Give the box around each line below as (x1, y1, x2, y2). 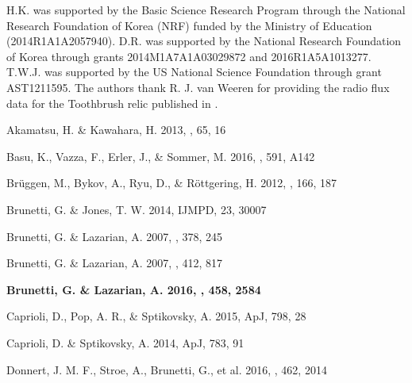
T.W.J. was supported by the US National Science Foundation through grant (6, 63, 382, 80)
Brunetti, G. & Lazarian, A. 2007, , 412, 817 (6, 255, 223, 271)
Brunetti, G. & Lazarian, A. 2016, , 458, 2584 (6, 281, 261, 297)
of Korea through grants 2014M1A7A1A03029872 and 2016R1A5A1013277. (6, 48, 372, 64)
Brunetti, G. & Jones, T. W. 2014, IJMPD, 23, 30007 (6, 201, 267, 217)
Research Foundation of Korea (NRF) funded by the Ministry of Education (6, 17, 372, 33)
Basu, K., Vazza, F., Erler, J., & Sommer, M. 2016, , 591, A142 (6, 147, 315, 164)
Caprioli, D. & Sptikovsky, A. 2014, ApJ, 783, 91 (6, 334, 245, 350)
